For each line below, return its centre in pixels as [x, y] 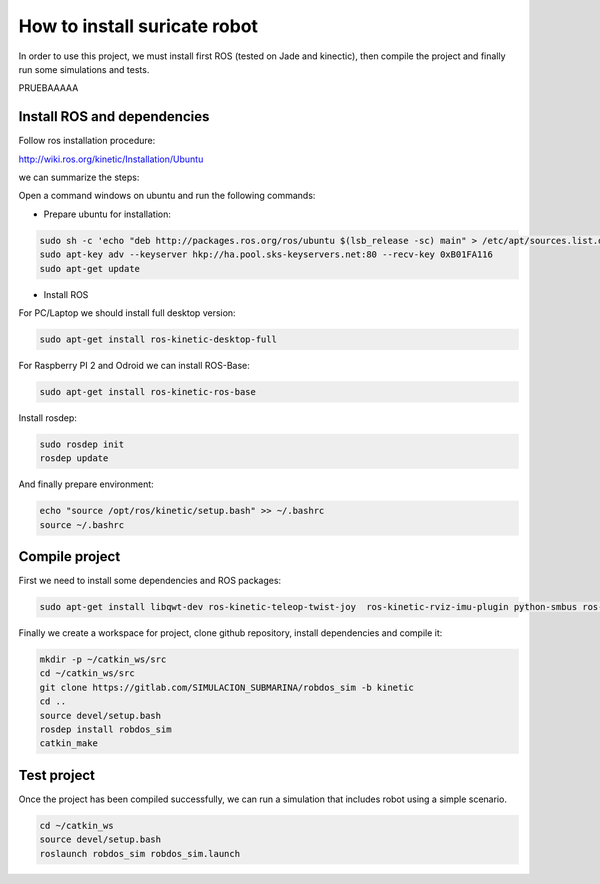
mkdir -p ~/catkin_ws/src [103, 659]
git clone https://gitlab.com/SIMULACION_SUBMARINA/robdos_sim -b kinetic [227, 687]
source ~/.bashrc [82, 524]
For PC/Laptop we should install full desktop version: [127, 312]
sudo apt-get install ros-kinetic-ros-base [148, 391]
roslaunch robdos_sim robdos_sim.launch [139, 853]
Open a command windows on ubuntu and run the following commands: [167, 196]
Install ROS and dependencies [114, 116]
